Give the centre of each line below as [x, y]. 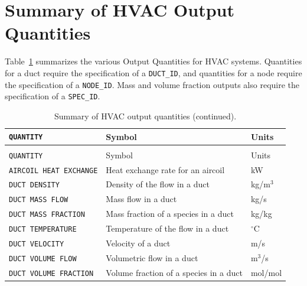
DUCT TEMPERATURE [43, 230]
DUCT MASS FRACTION [47, 215]
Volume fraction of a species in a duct [174, 272]
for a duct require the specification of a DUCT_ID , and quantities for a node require [153, 72]
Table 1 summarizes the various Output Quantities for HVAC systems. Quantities [153, 61]
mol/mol [266, 272]
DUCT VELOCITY [37, 244]
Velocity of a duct [138, 243]
